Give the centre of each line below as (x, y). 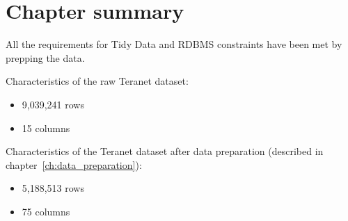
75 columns (46, 211)
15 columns (46, 128)
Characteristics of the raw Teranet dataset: (97, 81)
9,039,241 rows (53, 104)
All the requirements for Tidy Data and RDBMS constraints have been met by (174, 44)
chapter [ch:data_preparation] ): (74, 164)
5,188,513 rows (53, 188)
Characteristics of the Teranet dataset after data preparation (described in (165, 151)
